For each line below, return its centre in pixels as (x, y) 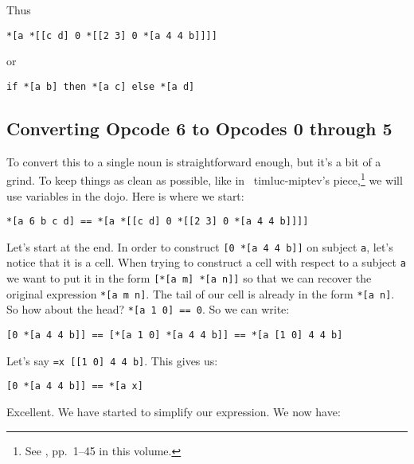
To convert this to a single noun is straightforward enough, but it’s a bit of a (194, 161)
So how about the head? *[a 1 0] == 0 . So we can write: (148, 309)
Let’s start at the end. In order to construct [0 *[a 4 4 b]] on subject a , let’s (200, 246)
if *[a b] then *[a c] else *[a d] (101, 86)
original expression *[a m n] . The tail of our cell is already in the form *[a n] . (201, 293)
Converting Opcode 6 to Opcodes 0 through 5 (199, 128)
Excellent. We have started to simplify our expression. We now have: (174, 412)
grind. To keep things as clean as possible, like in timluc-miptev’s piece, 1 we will (205, 179)
